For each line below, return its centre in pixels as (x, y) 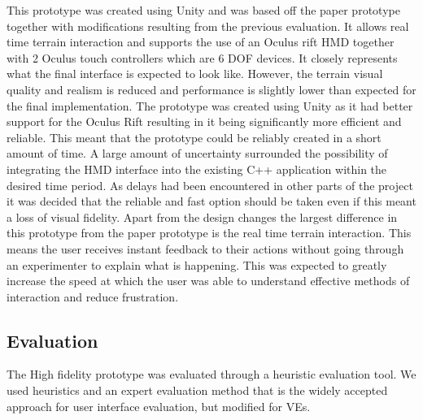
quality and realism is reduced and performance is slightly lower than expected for (211, 89)
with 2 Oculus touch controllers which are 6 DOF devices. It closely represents (202, 57)
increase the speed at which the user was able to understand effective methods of (208, 281)
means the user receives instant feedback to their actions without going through (205, 248)
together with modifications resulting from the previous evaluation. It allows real (208, 26)
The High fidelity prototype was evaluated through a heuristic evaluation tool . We (211, 374)
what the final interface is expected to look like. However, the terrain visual (195, 74)
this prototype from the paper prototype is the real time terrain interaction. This (209, 233)
